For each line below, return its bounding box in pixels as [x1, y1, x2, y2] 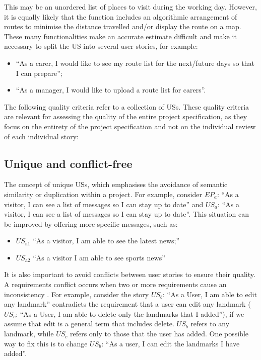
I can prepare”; [16, 67, 62, 78]
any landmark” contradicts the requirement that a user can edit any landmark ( [4, 299, 251, 309]
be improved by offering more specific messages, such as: [4, 218, 178, 229]
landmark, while [4, 328, 54, 339]
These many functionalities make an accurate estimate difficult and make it [4, 31, 237, 41]
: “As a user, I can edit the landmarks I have [101, 338, 240, 348]
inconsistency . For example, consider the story [4, 289, 149, 299]
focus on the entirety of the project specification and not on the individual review [4, 121, 256, 131]
